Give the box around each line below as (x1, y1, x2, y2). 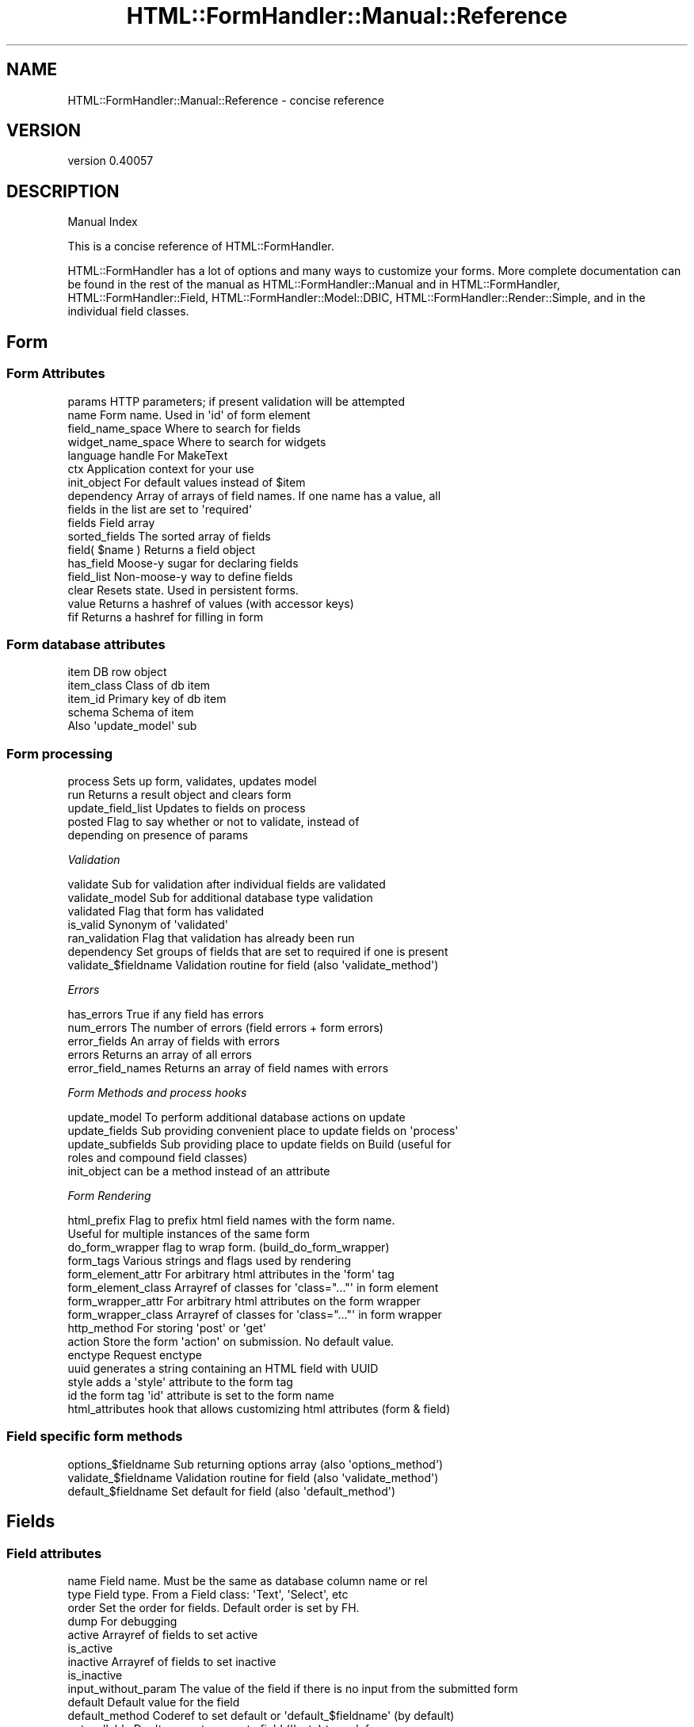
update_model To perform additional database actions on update (67, 1110, 406, 1124)
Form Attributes (6, 365, 105, 382)
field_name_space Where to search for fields (67, 421, 301, 435)
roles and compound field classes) (67, 1151, 248, 1164)
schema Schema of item (67, 705, 194, 720)
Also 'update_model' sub (67, 719, 197, 733)
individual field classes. (67, 304, 189, 319)
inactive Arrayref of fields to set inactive (67, 1654, 276, 1668)
